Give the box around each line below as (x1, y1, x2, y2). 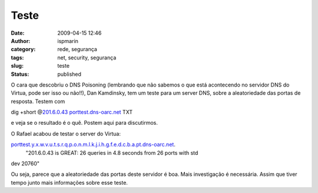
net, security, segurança (57, 54, 117, 61)
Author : (11, 37, 31, 44)
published (57, 71, 82, 78)
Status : (11, 71, 29, 78)
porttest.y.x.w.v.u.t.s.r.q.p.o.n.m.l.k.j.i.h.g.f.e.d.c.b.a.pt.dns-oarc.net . (11, 141, 176, 148)
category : (11, 46, 36, 53)
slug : (11, 62, 24, 69)
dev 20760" (11, 160, 40, 167)
